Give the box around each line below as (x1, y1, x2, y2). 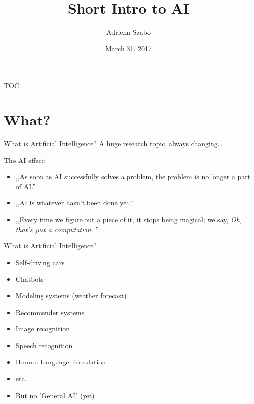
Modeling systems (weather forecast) (15, 290, 127, 300)
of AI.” (15, 181, 36, 191)
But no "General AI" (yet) (15, 390, 95, 400)
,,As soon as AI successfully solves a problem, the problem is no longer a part (15, 171, 251, 182)
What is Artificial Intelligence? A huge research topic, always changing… (4, 138, 223, 149)
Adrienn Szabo (106, 27, 151, 37)
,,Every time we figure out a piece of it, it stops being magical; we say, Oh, (15, 214, 242, 224)
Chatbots (15, 274, 44, 284)
